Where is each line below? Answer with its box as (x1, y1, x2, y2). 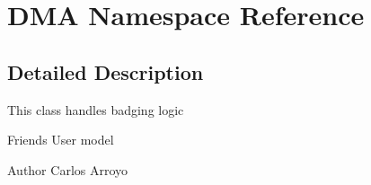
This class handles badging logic (7, 100, 184, 119)
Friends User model (7, 130, 114, 149)
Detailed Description (7, 57, 204, 85)
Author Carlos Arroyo (7, 160, 128, 179)
